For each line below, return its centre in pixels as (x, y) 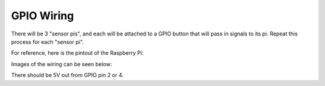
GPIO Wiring (43, 16)
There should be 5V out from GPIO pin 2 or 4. (67, 75)
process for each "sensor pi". (48, 41)
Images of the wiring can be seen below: (62, 64)
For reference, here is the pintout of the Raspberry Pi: (77, 53)
